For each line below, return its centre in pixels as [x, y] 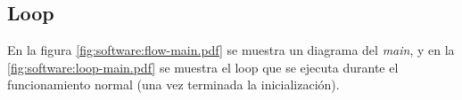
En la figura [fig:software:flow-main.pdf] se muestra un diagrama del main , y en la [231, 50]
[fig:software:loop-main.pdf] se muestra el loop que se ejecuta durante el [203, 67]
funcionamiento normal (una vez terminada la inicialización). [173, 85]
